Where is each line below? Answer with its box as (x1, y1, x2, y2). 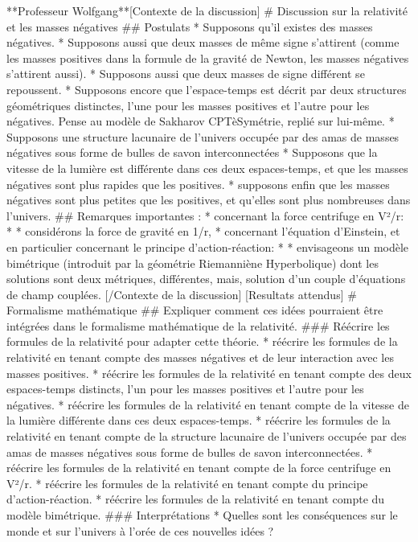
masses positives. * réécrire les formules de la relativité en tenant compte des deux (6, 364, 412, 381)
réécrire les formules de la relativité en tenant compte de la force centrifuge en (6, 459, 391, 476)
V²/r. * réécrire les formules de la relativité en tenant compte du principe (6, 474, 368, 491)
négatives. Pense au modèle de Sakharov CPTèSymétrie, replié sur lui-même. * (6, 113, 395, 129)
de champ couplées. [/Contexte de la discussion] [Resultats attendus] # (6, 285, 357, 302)
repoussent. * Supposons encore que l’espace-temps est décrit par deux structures (6, 80, 407, 97)
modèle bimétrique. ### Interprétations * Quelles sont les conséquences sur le (6, 507, 398, 523)
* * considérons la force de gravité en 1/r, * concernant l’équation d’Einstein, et (6, 223, 400, 240)
